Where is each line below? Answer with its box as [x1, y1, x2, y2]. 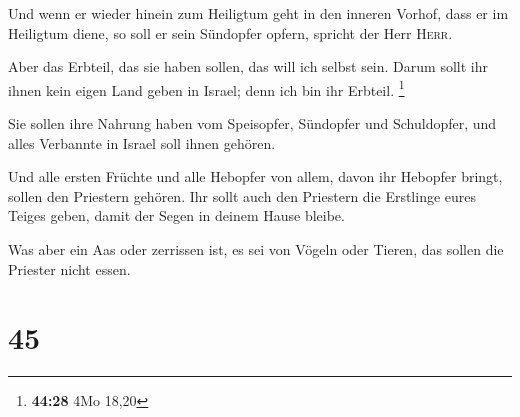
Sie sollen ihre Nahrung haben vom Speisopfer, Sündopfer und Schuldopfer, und [8, 113, 497, 134]
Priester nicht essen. [8, 258, 131, 279]
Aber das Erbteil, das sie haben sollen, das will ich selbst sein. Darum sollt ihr [8, 56, 488, 77]
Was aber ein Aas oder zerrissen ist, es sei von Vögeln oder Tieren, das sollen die [8, 239, 504, 259]
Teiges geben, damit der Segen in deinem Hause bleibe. [8, 205, 345, 226]
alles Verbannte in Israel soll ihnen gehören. [8, 132, 276, 153]
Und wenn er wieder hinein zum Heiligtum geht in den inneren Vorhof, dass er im [8, 3, 509, 23]
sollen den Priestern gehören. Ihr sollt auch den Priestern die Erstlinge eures [8, 185, 477, 206]
